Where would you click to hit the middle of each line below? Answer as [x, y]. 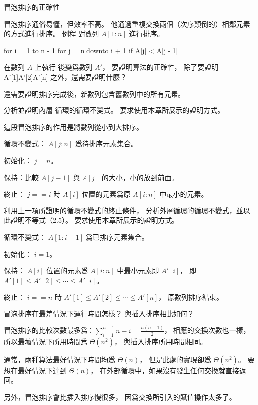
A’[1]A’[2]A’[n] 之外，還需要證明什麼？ [65, 76]
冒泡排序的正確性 [32, 7]
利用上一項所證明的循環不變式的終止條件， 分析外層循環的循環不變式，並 [124, 210]
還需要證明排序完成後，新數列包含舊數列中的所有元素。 [94, 93]
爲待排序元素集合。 [106, 144]
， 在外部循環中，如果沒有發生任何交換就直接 [165, 370]
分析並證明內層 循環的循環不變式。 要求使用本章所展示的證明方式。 [114, 110]
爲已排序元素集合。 [117, 237]
